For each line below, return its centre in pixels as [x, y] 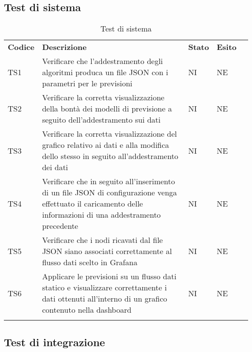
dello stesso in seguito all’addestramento [110, 156]
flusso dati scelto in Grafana [90, 262]
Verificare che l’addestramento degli [102, 61]
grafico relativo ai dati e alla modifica [105, 145]
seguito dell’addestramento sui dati [101, 120]
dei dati [55, 167]
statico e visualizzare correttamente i [104, 288]
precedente [60, 226]
